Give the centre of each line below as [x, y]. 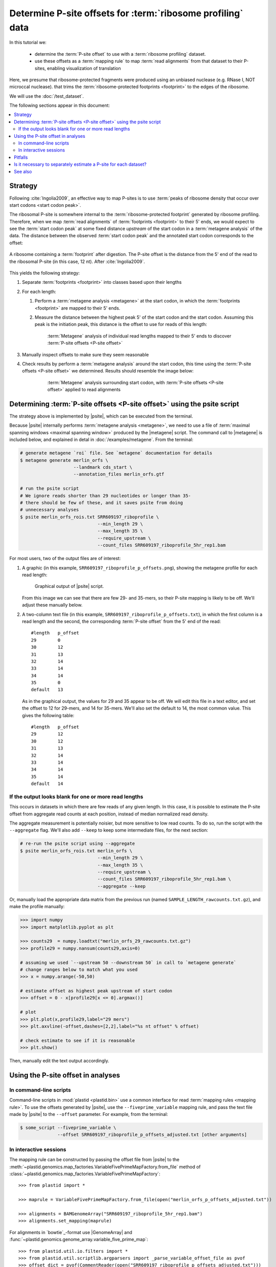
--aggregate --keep [122, 886]
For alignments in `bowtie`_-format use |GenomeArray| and [71, 1232]
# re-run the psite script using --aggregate [77, 844]
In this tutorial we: [28, 43]
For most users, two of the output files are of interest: [65, 558]
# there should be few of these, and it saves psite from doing [102, 502]
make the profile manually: [37, 907]
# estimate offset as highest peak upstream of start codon [96, 991]
